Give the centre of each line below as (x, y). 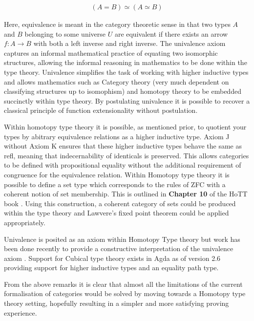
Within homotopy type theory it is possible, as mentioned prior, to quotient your (125, 126)
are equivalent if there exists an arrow (171, 33)
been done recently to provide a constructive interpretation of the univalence (119, 248)
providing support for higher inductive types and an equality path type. (111, 267)
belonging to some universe (65, 33)
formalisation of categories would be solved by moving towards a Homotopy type (125, 293)
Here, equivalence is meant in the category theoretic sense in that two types (117, 24)
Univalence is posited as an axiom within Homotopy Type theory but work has (122, 239)
